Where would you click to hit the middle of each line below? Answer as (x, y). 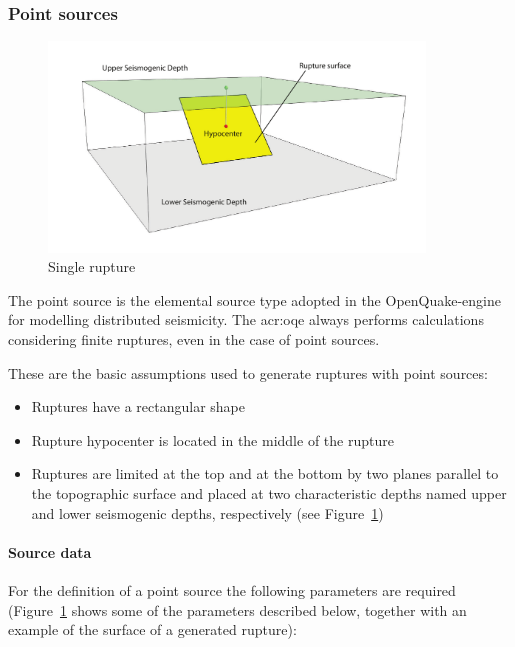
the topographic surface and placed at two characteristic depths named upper (269, 493)
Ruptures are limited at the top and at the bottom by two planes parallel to (265, 473)
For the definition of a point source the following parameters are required (232, 590)
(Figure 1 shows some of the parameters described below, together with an (237, 609)
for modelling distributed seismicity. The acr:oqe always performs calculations (246, 319)
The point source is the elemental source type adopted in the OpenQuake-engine (255, 299)
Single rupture (92, 266)
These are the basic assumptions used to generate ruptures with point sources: (248, 372)
